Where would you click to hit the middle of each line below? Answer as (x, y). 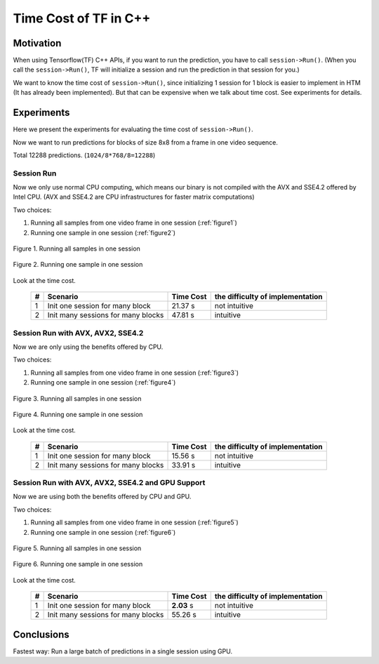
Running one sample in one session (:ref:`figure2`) (103, 232)
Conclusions (41, 634)
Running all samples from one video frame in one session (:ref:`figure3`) (134, 373)
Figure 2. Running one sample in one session (78, 265)
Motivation (37, 43)
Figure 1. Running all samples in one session (77, 248)
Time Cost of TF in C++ (82, 18)
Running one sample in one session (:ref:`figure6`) (103, 532)
